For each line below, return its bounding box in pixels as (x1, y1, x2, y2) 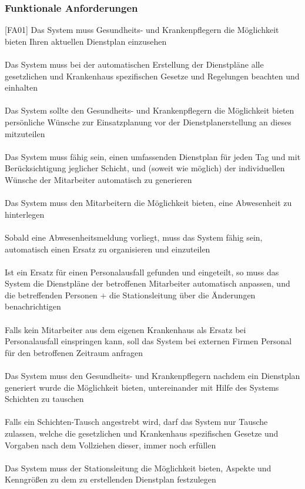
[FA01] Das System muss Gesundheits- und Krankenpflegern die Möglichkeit (5, 24, 279, 36)
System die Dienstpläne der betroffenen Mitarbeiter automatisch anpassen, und (5, 277, 290, 290)
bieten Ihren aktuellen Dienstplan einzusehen (5, 35, 167, 47)
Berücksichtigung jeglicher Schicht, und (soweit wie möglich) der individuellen (5, 162, 285, 174)
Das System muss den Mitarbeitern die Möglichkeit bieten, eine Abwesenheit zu (5, 197, 292, 209)
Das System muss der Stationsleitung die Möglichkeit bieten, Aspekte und (5, 461, 272, 474)
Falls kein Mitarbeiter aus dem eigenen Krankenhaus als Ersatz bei (5, 323, 246, 335)
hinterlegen (5, 208, 45, 220)
